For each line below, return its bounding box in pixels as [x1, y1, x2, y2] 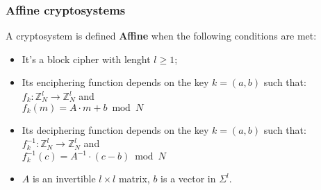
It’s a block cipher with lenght [22, 51, 151, 66]
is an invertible [32, 171, 96, 186]
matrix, [118, 171, 150, 186]
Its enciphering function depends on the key [22, 75, 209, 89]
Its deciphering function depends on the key [22, 122, 209, 137]
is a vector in [160, 171, 216, 186]
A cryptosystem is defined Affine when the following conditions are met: [6, 28, 317, 43]
